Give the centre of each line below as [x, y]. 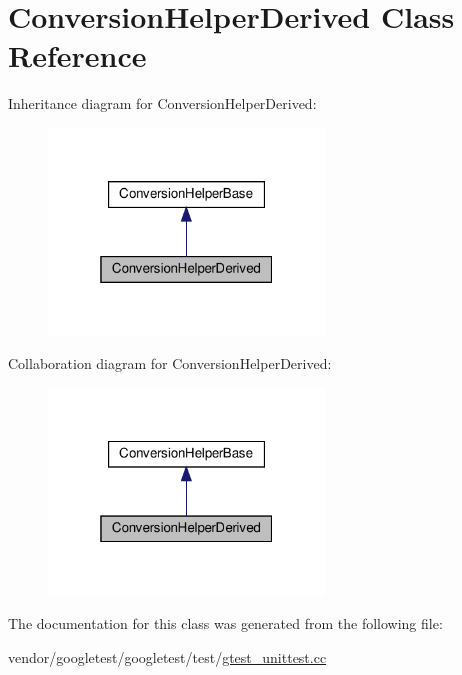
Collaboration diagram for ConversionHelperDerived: [170, 363]
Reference [77, 55]
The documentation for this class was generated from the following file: [225, 623]
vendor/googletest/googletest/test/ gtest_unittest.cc [167, 656]
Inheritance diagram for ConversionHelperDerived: [162, 103]
